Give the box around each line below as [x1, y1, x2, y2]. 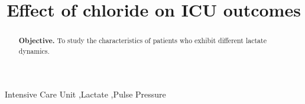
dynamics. [18, 45, 50, 56]
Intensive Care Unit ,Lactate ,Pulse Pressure [5, 88, 166, 100]
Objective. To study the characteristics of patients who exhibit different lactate [18, 35, 267, 46]
